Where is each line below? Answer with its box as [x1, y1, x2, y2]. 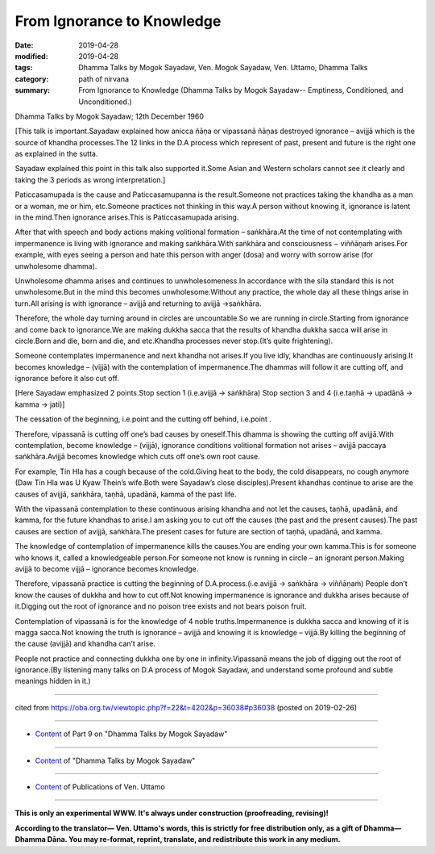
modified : [14, 51, 48, 61]
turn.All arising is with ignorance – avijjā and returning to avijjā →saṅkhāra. [14, 299, 262, 308]
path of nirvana [78, 73, 129, 84]
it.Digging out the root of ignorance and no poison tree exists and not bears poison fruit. [14, 601, 307, 611]
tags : [14, 63, 33, 73]
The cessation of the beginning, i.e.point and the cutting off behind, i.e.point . [14, 414, 271, 424]
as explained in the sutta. [14, 149, 98, 159]
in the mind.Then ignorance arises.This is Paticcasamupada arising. [14, 212, 239, 222]
